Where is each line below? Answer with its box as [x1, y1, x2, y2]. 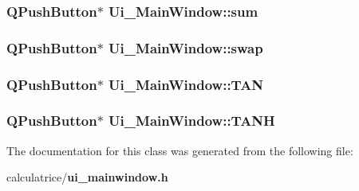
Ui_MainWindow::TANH [108, 111, 275, 131]
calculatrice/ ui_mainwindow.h [6, 169, 168, 185]
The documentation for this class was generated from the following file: [6, 142, 353, 158]
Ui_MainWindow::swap [108, 37, 263, 57]
